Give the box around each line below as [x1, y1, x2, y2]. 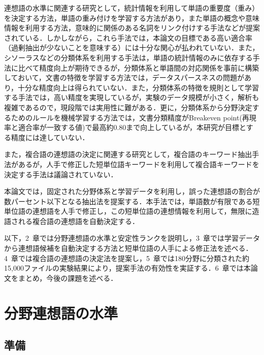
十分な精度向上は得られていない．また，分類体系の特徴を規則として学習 [18, 82, 259, 92]
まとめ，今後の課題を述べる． [18, 272, 118, 283]
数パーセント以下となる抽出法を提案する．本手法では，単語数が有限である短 [4, 196, 260, 206]
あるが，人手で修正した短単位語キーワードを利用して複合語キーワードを [18, 158, 259, 169]
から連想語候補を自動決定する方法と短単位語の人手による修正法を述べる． [4, 243, 253, 253]
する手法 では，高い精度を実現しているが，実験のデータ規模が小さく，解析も [4, 92, 259, 103]
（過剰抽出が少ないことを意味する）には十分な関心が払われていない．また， [4, 42, 259, 53]
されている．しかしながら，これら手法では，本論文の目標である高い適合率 [4, 32, 253, 43]
